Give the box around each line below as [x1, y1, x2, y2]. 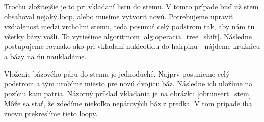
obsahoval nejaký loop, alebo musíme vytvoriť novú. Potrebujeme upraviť [4, 11, 233, 21]
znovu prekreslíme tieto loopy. [4, 108, 98, 118]
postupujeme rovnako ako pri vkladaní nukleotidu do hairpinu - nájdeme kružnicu [4, 41, 260, 52]
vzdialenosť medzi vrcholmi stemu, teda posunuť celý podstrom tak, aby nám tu [4, 21, 255, 32]
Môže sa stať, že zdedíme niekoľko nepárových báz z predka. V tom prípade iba [4, 98, 252, 109]
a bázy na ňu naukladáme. [4, 51, 87, 61]
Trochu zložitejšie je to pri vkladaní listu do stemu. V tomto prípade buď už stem [4, 1, 259, 11]
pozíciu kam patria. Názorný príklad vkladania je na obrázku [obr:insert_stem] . [4, 88, 253, 99]
